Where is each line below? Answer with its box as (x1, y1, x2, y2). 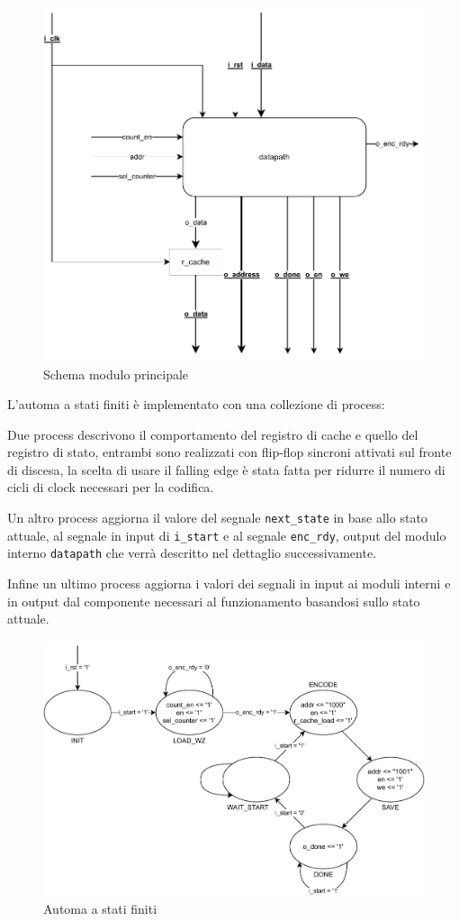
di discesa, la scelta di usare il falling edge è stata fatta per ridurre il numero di (7, 460, 445, 479)
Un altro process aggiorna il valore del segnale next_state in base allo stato (7, 508, 427, 527)
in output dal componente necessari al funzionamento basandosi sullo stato (7, 591, 420, 610)
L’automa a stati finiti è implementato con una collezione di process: (7, 395, 385, 414)
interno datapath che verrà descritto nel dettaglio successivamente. (7, 543, 377, 562)
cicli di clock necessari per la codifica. (7, 478, 214, 497)
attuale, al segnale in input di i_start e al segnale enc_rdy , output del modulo (7, 525, 446, 544)
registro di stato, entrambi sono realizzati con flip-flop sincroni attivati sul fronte (7, 442, 452, 461)
